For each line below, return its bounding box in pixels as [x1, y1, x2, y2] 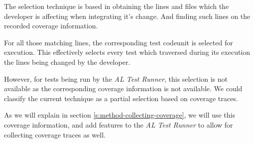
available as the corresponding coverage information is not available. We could [4, 83, 243, 94]
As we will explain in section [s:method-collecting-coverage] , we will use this [4, 110, 235, 120]
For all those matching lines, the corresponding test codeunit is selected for [4, 37, 233, 47]
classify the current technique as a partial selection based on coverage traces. [4, 93, 238, 103]
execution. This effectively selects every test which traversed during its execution [4, 47, 251, 57]
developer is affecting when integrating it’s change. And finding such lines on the [4, 10, 251, 21]
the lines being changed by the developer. [4, 56, 130, 67]
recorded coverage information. [4, 20, 98, 31]
